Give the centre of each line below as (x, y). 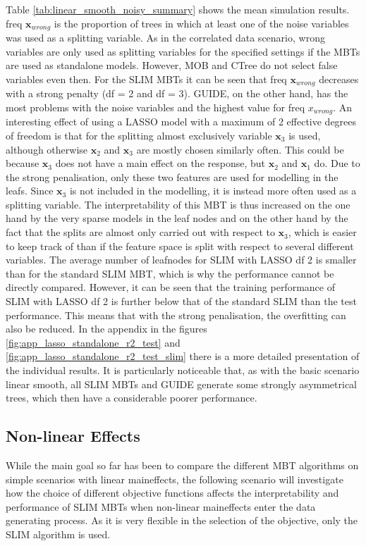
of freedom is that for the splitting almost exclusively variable (139, 135)
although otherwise (47, 149)
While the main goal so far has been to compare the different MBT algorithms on (182, 465)
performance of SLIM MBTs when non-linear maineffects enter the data (161, 506)
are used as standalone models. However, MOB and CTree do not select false (172, 65)
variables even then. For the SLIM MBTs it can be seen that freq (146, 79)
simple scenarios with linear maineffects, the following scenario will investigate (175, 479)
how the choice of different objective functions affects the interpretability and (172, 493)
